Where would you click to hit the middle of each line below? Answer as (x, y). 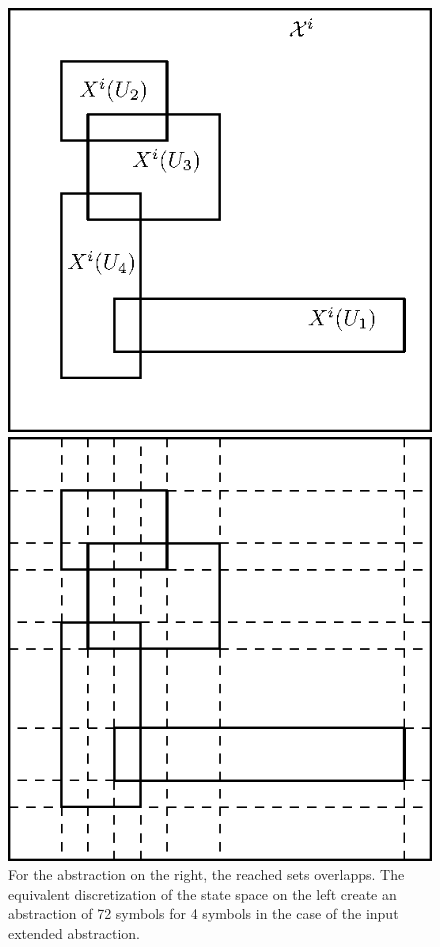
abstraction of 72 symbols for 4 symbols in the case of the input (203, 913)
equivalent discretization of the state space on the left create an (202, 893)
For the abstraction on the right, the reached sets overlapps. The (206, 874)
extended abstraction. (74, 932)
